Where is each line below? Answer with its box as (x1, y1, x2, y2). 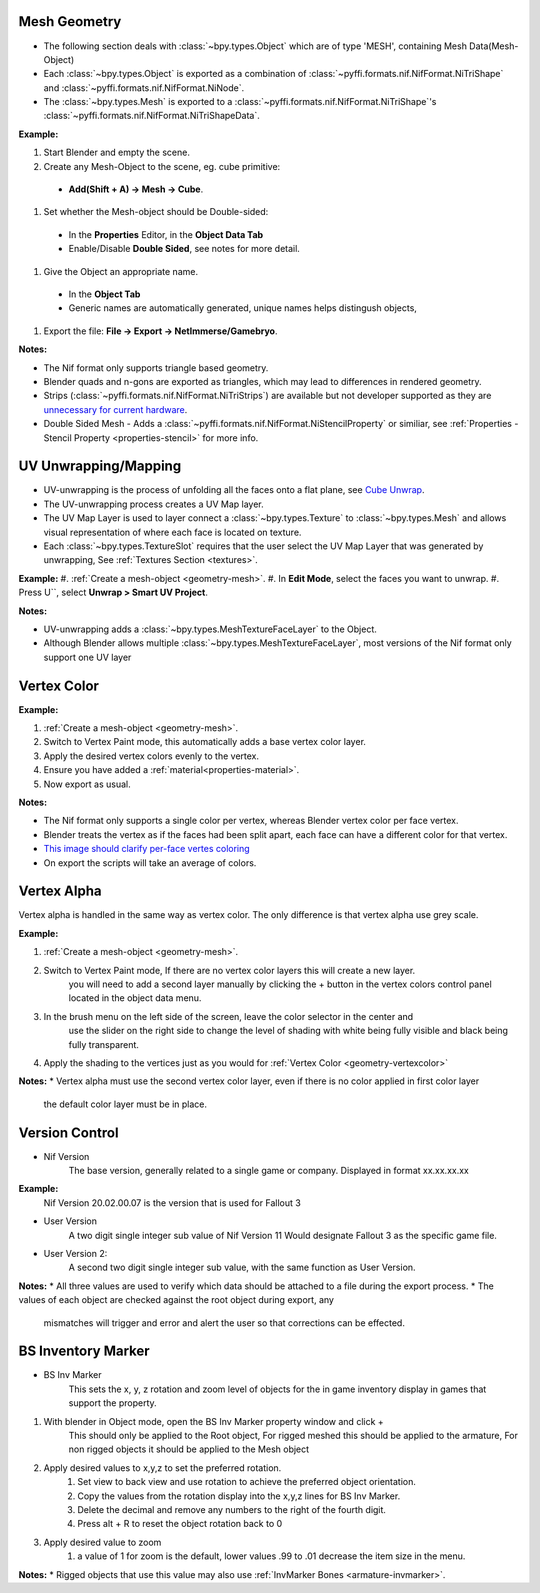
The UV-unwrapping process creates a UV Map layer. (43, 498, 264, 510)
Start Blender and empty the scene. (43, 146, 190, 159)
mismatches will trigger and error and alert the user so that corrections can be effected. (43, 1316, 405, 1329)
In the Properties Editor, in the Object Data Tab (68, 228, 264, 240)
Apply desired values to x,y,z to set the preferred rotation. (43, 1461, 282, 1474)
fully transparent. (68, 1038, 140, 1050)
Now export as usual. (43, 778, 131, 790)
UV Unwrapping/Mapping (18, 458, 182, 475)
